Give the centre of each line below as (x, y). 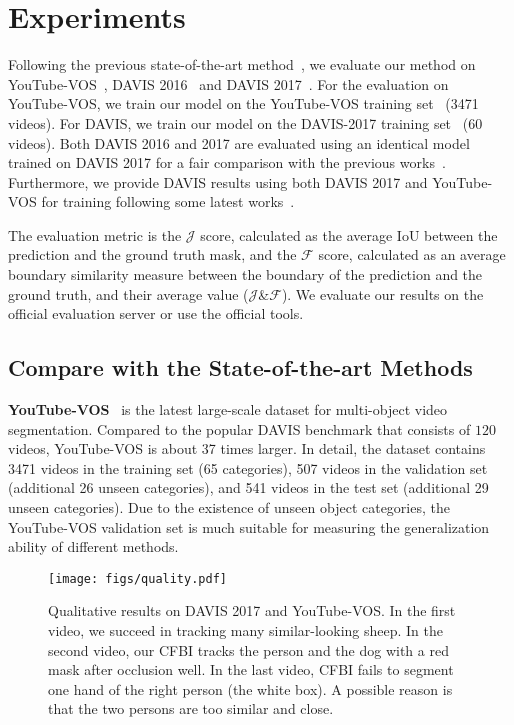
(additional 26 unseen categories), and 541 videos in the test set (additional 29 (248, 487)
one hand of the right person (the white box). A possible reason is (250, 688)
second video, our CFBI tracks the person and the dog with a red (248, 649)
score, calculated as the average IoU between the (349, 234)
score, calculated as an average (412, 254)
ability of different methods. (93, 546)
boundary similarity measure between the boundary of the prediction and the (245, 274)
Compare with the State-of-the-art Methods (240, 367)
